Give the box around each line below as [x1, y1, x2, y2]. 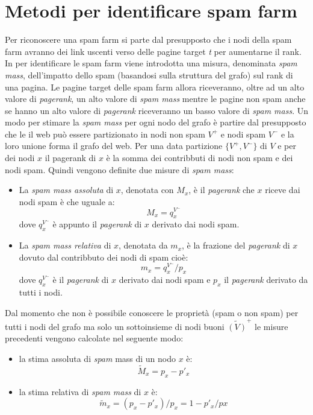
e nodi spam [220, 127, 266, 140]
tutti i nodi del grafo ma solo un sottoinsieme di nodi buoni [5, 320, 225, 332]
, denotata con [120, 183, 174, 196]
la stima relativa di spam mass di [19, 385, 141, 398]
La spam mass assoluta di [19, 183, 114, 196]
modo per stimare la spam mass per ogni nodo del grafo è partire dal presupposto [5, 116, 306, 128]
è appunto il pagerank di [52, 218, 142, 230]
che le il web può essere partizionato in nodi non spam [5, 127, 205, 140]
